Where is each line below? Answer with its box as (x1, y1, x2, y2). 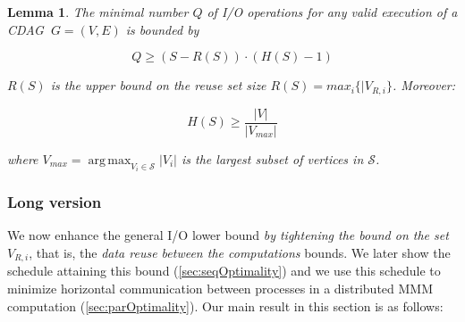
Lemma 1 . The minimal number (7, 3, 189, 21)
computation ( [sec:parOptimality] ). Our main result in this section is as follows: (7, 296, 444, 315)
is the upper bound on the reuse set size (50, 76, 266, 95)
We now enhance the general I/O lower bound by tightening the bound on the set (7, 226, 449, 244)
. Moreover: (392, 76, 456, 95)
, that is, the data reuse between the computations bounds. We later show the (29, 243, 451, 261)
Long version (7, 191, 102, 213)
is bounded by (125, 20, 199, 38)
